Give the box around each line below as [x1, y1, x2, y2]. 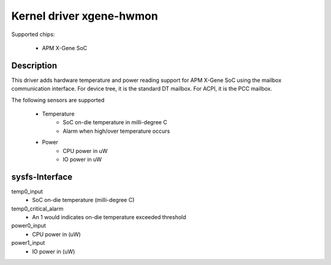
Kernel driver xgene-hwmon [11, 9, 159, 23]
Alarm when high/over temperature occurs [63, 127, 170, 135]
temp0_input [11, 187, 43, 195]
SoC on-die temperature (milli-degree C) [32, 196, 135, 204]
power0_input [11, 222, 46, 230]
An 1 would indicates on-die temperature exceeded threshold [32, 214, 186, 221]
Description [11, 60, 58, 70]
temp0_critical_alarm [11, 205, 64, 212]
